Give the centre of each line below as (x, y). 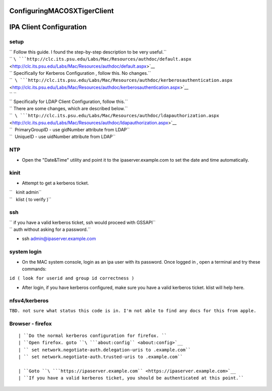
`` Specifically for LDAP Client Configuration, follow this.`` (69, 102)
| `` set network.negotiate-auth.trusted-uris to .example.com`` (101, 357)
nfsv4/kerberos (29, 301)
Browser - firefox (31, 323)
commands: (34, 269)
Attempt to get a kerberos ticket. (55, 183)
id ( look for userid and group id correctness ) (72, 278)
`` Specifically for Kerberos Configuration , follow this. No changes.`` (80, 73)
